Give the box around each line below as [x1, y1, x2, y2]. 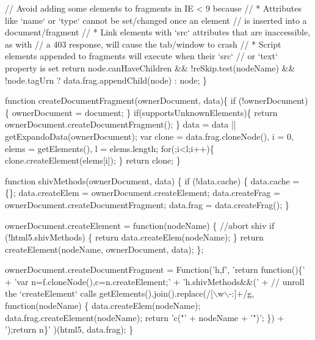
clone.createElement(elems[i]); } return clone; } [5, 154, 181, 167]
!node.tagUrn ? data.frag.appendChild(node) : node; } [5, 73, 208, 86]
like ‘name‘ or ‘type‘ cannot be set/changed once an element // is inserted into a [5, 13, 307, 26]
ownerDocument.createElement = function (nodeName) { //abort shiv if [5, 219, 275, 231]
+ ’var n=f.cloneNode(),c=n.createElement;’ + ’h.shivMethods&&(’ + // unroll [5, 275, 305, 288]
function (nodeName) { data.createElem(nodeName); [5, 299, 201, 312]
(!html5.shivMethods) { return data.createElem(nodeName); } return [5, 231, 264, 244]
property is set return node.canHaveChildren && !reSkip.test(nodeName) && [5, 61, 295, 74]
